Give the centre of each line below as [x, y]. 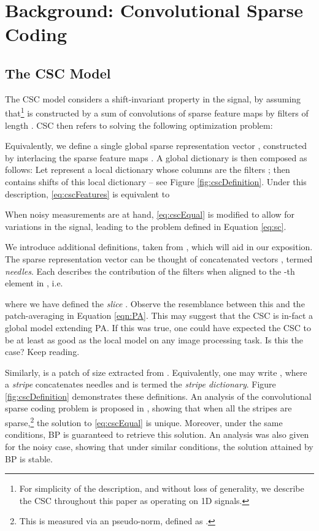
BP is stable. [29, 458]
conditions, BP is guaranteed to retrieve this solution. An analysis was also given [157, 434]
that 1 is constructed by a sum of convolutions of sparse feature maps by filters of [157, 112]
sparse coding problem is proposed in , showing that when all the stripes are [148, 408]
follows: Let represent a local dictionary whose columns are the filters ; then [148, 170]
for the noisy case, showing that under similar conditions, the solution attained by [159, 446]
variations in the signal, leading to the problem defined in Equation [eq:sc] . [146, 226]
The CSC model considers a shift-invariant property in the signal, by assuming [153, 98]
